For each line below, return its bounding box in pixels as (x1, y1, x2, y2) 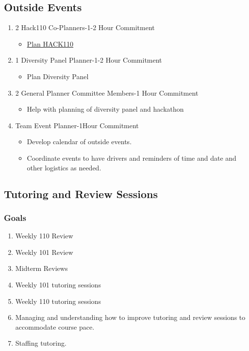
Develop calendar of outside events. (27, 136, 132, 147)
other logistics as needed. (27, 162, 101, 172)
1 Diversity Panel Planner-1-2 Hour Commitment (15, 55, 162, 65)
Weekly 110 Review (15, 231, 73, 241)
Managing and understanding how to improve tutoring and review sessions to (15, 312, 246, 322)
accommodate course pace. (15, 321, 95, 332)
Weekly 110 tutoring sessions (15, 296, 101, 306)
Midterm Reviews (15, 263, 68, 273)
